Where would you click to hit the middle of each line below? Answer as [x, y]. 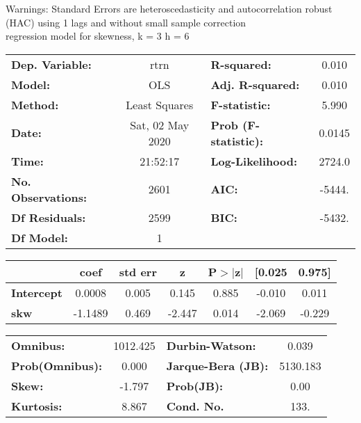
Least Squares [160, 104]
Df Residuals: [49, 217]
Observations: [49, 197]
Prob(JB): [195, 385]
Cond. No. [195, 406]
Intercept [37, 292]
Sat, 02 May [160, 125]
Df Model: [40, 237]
